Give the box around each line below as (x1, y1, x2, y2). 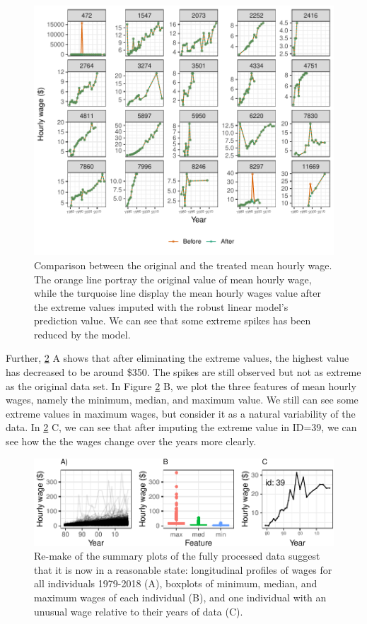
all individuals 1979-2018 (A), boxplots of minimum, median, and (34, 576, 318, 591)
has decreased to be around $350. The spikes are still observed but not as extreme (6, 365, 361, 379)
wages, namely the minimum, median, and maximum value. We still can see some (6, 392, 359, 407)
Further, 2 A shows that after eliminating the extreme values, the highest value (6, 351, 349, 365)
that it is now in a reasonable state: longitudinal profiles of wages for (34, 562, 332, 577)
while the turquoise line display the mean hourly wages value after (34, 285, 321, 300)
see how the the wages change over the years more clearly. (6, 434, 257, 449)
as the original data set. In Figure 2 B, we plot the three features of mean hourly (6, 378, 356, 393)
